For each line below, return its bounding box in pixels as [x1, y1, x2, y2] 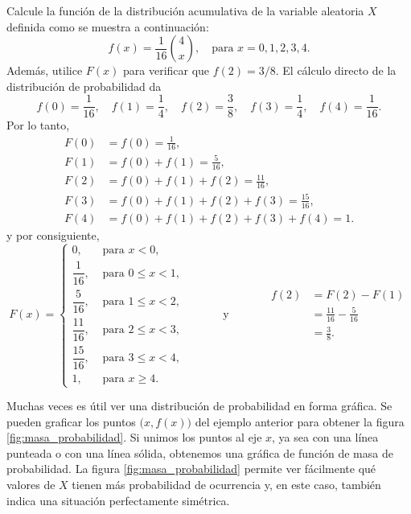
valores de [6, 476, 55, 493]
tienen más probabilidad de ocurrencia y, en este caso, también [72, 476, 381, 493]
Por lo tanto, [6, 117, 70, 134]
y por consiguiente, [6, 226, 100, 243]
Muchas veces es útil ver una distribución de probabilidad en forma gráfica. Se [6, 397, 393, 414]
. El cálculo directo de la [275, 62, 397, 79]
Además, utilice [6, 62, 83, 79]
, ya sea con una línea [272, 429, 379, 446]
